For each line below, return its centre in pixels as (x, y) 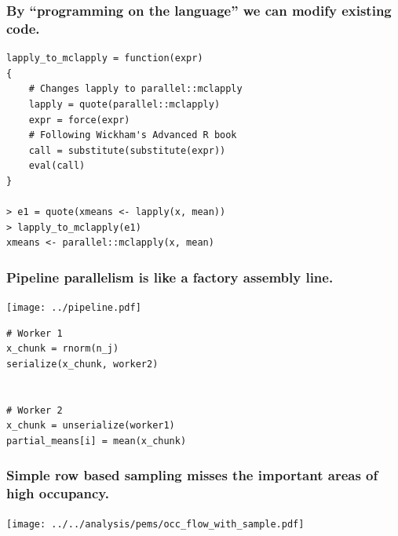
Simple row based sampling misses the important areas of (192, 475)
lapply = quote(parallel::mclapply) (124, 104)
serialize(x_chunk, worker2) (82, 364)
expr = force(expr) (79, 120)
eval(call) (57, 166)
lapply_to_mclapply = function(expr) (105, 58)
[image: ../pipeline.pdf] (74, 308)
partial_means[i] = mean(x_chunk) (97, 441)
